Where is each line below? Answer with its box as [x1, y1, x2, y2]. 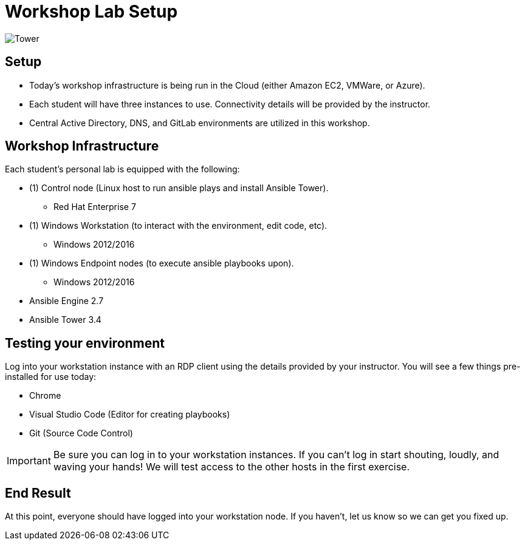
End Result [5, 485, 71, 501]
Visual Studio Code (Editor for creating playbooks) [29, 409, 230, 420]
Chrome [29, 390, 61, 401]
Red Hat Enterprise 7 [53, 201, 136, 212]
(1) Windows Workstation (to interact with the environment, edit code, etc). [29, 220, 328, 231]
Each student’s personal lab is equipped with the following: [5, 164, 240, 175]
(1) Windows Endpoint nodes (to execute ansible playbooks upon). [29, 258, 294, 269]
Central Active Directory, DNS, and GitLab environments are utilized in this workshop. [29, 117, 370, 128]
